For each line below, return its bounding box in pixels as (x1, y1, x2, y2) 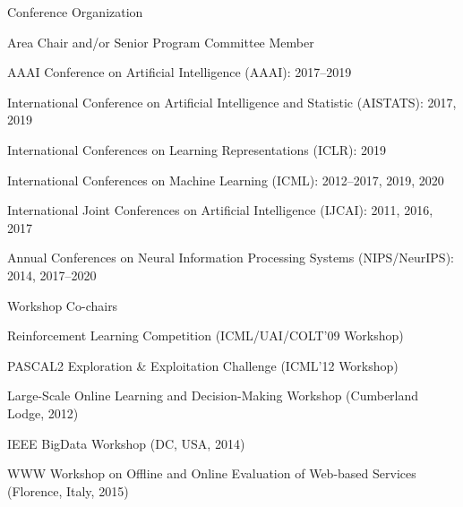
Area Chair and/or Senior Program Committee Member (7, 32, 314, 51)
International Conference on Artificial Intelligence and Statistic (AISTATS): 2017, (7, 92, 457, 111)
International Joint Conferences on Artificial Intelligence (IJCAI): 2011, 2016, (7, 201, 433, 219)
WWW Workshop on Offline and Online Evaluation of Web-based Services (7, 464, 416, 483)
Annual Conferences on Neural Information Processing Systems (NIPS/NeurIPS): (7, 248, 454, 267)
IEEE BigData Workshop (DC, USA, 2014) (7, 434, 245, 452)
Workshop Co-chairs (7, 296, 118, 314)
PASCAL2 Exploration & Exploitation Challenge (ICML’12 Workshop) (7, 356, 399, 374)
